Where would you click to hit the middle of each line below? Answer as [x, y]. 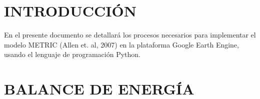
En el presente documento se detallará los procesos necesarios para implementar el [130, 35]
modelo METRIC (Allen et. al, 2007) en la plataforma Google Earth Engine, [121, 44]
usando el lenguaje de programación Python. [72, 54]
